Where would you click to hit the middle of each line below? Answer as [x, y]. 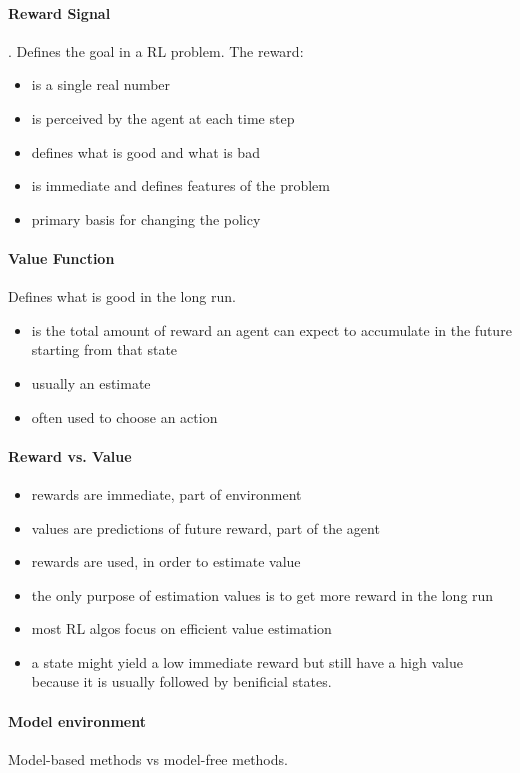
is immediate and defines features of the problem [180, 185]
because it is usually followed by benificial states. [181, 681]
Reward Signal [59, 12]
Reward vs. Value [70, 455]
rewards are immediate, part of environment [166, 493]
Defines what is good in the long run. [122, 296]
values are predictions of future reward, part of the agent [205, 527]
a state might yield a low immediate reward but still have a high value [247, 661]
